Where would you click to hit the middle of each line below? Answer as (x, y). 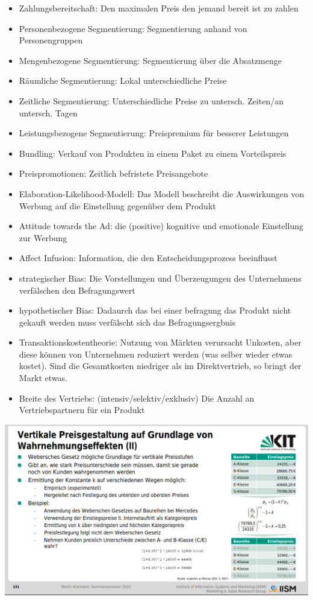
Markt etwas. (43, 378)
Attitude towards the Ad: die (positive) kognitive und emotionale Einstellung (161, 226)
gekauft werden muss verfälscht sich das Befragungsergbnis (127, 322)
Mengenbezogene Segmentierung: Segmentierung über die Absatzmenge (150, 60)
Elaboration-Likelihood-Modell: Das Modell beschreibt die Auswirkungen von (162, 193)
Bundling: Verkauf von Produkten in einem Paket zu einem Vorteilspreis (153, 153)
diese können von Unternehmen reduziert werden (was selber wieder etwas (156, 354)
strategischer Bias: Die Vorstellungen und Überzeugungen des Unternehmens (160, 278)
